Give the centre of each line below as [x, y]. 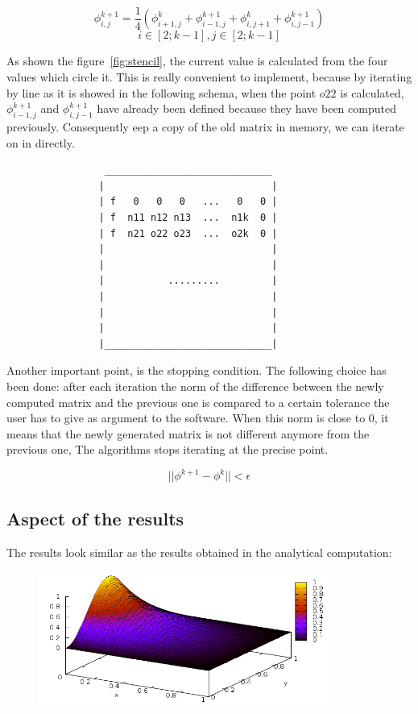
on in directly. [41, 142]
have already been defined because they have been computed [246, 108]
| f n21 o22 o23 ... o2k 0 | [188, 233]
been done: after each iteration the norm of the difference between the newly [195, 386]
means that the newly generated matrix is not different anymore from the [188, 433]
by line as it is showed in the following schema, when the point [161, 92]
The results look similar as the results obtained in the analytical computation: [199, 552]
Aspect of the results [95, 518]
